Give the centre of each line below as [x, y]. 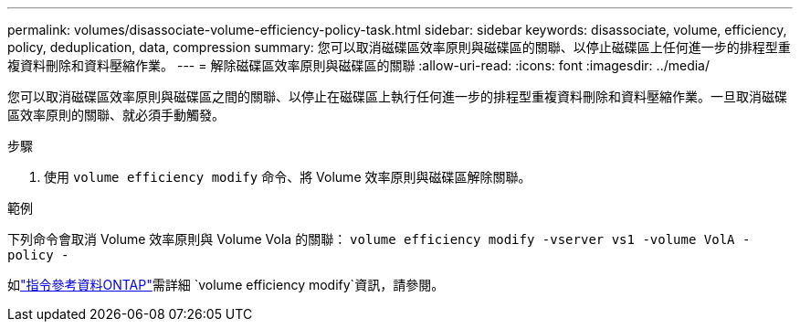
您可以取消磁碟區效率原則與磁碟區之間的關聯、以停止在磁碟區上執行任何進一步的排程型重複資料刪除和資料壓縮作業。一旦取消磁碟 [397, 96]
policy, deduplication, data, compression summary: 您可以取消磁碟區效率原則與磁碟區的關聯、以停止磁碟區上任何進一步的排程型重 [399, 47]
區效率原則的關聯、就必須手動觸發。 [116, 115]
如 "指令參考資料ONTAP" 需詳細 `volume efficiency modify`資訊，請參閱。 [226, 285]
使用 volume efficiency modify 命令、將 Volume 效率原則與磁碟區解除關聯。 [288, 177]
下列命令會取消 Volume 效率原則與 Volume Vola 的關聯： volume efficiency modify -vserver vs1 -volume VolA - [379, 239]
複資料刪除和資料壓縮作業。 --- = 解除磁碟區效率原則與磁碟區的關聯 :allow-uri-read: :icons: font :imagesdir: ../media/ [359, 65]
